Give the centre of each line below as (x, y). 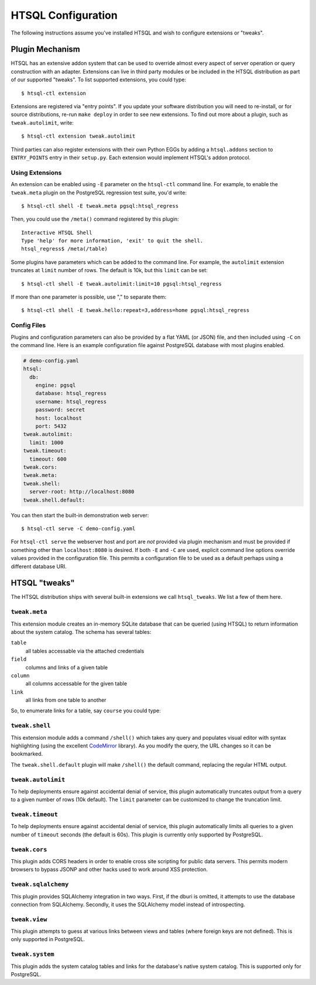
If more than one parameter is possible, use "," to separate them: (89, 297)
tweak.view (29, 919)
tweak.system (33, 954)
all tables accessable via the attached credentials (85, 651)
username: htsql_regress (71, 401)
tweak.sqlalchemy (40, 885)
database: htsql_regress (71, 393)
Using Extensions (36, 173)
